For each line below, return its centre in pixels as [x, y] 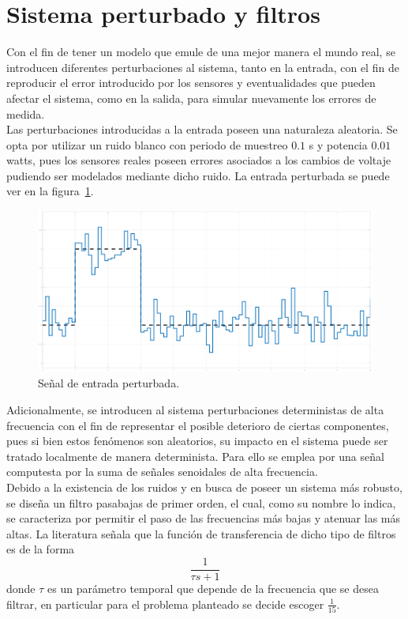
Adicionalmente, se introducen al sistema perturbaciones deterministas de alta [195, 409]
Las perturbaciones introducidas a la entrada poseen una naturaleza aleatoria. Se [202, 129]
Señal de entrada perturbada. [109, 383]
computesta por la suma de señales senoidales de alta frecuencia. [162, 472]
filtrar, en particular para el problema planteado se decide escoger [165, 604]
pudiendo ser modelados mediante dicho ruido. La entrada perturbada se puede [198, 175]
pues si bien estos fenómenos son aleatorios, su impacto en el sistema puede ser [197, 441]
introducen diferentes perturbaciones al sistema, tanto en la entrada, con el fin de [203, 67]
